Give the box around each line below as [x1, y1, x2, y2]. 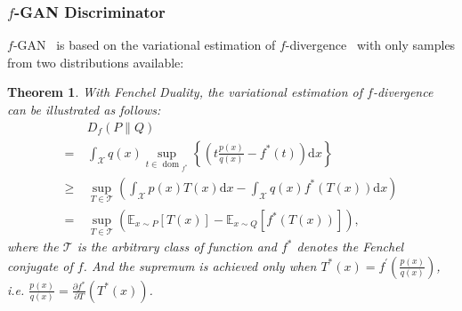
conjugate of [7, 256, 73, 275]
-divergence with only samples [285, 36, 456, 54]
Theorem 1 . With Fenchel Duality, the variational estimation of [7, 83, 363, 101]
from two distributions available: [7, 52, 184, 71]
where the [7, 237, 59, 256]
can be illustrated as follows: [7, 100, 161, 118]
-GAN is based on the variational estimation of [12, 36, 276, 54]
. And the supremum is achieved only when [83, 256, 317, 275]
